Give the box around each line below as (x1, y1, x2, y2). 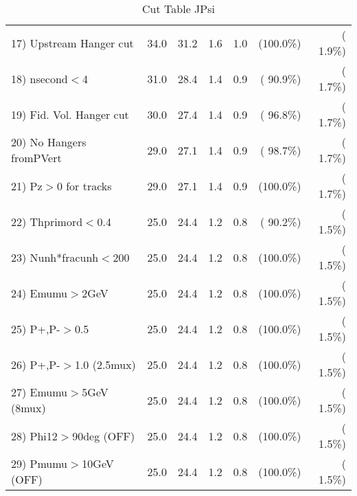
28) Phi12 (11, 427, 58, 444)
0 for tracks (56, 177, 112, 194)
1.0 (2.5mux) (74, 356, 136, 372)
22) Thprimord (11, 213, 83, 229)
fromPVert (11, 150, 62, 166)
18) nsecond (11, 70, 68, 87)
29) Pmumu (11, 455, 68, 471)
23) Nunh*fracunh (11, 249, 99, 265)
